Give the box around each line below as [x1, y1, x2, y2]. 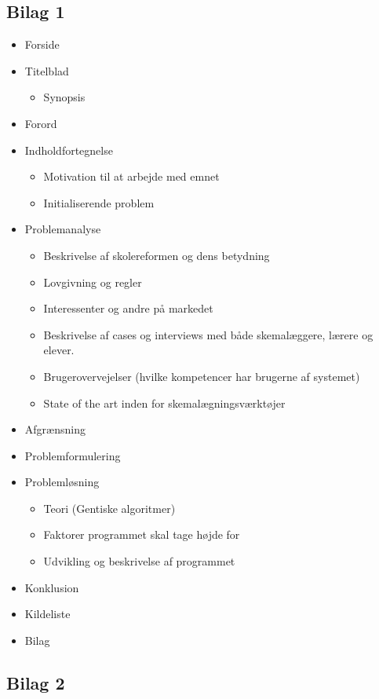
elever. [43, 342, 75, 358]
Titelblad [24, 62, 69, 79]
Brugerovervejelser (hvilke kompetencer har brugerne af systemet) [43, 368, 360, 384]
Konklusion [24, 579, 79, 595]
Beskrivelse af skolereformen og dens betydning [43, 247, 270, 263]
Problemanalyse [24, 221, 101, 237]
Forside [24, 36, 60, 53]
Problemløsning [24, 474, 100, 490]
